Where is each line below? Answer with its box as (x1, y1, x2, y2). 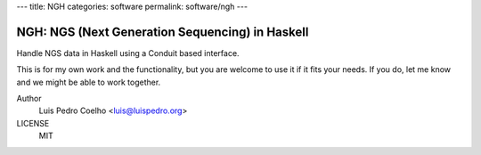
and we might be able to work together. (16, 77, 161, 87)
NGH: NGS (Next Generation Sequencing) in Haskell (16, 24, 309, 39)
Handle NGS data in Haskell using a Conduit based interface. (16, 47, 240, 58)
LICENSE (16, 118, 50, 128)
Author (16, 94, 42, 104)
